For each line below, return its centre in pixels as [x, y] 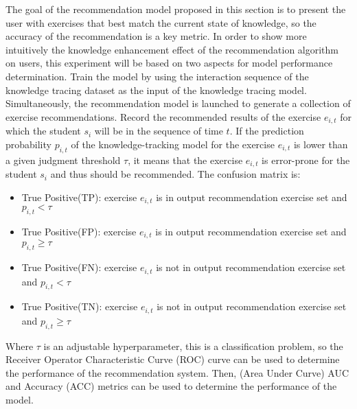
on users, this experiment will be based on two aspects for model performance [169, 63]
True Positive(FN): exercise [79, 267]
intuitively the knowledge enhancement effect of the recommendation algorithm [172, 49]
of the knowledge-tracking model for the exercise [173, 144]
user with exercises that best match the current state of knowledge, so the [161, 22]
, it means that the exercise [185, 160]
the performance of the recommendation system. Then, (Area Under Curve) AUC [177, 372]
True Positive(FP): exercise [79, 231]
